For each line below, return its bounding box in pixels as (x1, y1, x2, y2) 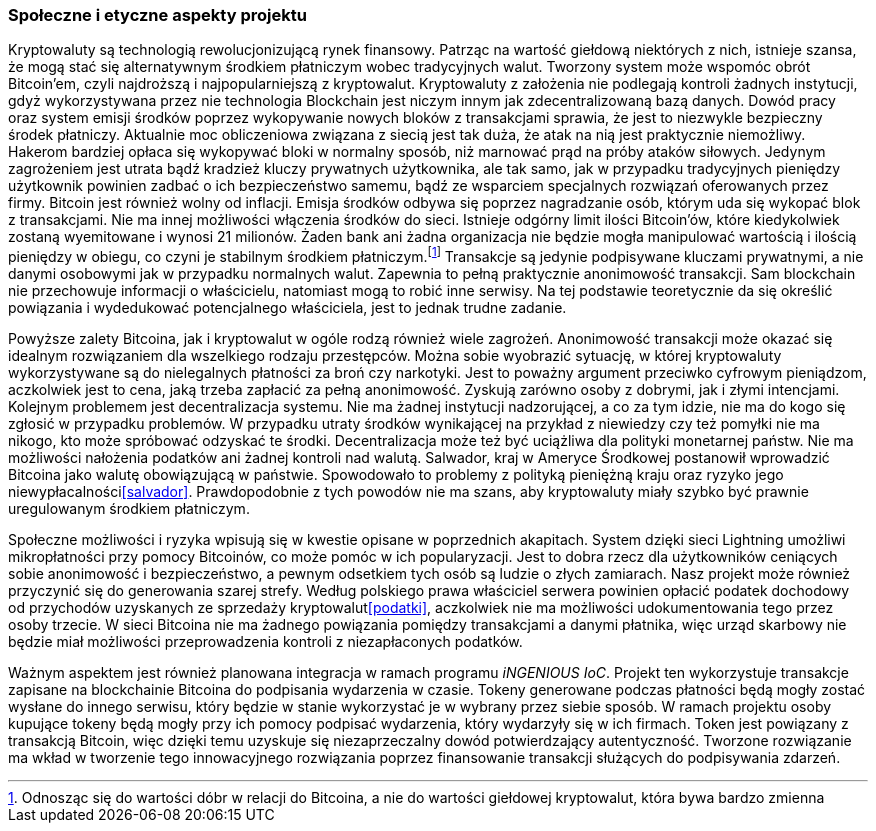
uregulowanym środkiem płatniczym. (8, 500, 250, 518)
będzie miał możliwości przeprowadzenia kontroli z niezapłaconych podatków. (8, 633, 523, 651)
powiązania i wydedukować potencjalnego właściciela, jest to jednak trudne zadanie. (8, 299, 567, 317)
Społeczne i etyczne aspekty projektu (8, 5, 307, 25)
